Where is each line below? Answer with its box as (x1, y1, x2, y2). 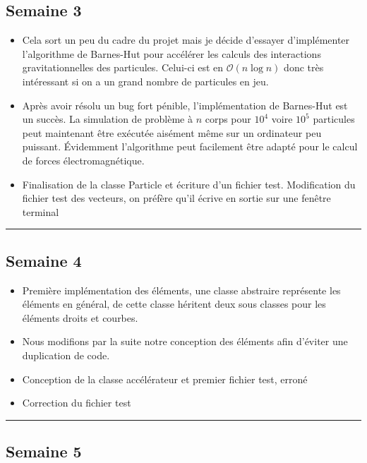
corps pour (205, 112, 251, 126)
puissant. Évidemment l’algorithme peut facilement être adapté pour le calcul (22, 139, 358, 154)
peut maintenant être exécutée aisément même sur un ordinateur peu (22, 125, 322, 140)
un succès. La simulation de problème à (22, 112, 193, 126)
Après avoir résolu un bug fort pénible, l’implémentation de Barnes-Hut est (22, 97, 348, 112)
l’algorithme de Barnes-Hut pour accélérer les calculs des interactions (22, 46, 321, 61)
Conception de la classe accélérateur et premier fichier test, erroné (22, 371, 308, 386)
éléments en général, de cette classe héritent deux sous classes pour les (22, 296, 326, 311)
